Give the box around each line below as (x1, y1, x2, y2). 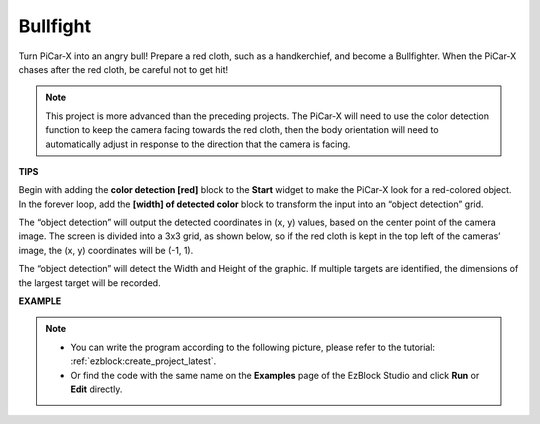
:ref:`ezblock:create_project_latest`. (70, 355, 217, 367)
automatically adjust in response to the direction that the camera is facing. (45, 138, 351, 150)
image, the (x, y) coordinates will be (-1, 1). (18, 244, 194, 256)
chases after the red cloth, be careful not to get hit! (18, 63, 229, 75)
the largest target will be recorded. (18, 276, 161, 289)
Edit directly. (70, 383, 123, 395)
